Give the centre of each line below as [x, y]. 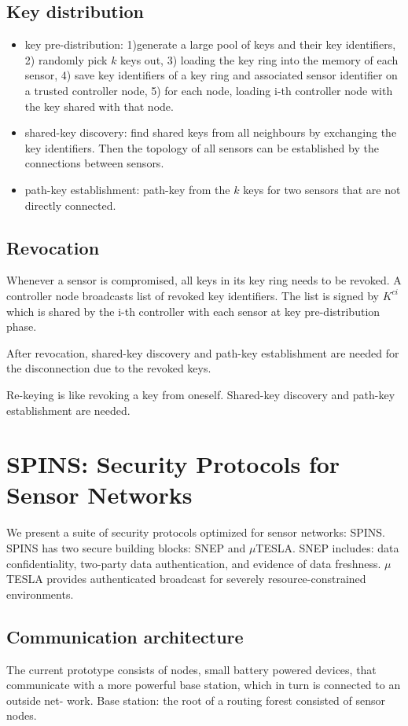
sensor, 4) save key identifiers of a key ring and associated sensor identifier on [211, 75]
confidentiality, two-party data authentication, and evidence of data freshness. [194, 563]
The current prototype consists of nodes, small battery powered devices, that [191, 669]
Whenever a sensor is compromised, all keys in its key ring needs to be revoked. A [204, 280]
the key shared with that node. [99, 106]
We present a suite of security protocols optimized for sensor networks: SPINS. [196, 532]
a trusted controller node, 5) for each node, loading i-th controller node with [209, 90]
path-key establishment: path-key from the [127, 189]
